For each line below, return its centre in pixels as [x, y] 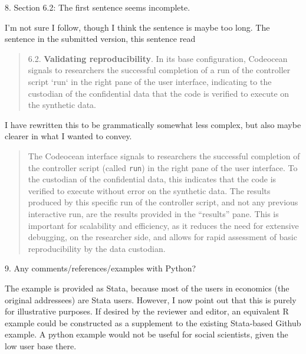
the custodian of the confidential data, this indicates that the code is [152, 179]
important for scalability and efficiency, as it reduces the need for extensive [163, 225]
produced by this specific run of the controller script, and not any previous [163, 202]
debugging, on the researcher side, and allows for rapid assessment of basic [162, 237]
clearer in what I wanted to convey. [68, 136]
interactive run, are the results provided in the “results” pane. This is [153, 213]
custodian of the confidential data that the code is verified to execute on [159, 93]
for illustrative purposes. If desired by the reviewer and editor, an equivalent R [147, 311]
